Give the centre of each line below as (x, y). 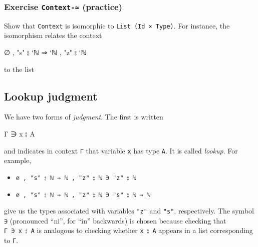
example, (18, 160)
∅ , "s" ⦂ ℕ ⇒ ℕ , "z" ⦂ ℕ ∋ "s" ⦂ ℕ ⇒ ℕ (83, 195)
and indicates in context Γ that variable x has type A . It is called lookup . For (121, 150)
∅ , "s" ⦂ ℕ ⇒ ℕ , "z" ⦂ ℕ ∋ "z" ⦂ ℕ (76, 178)
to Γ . (11, 240)
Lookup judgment (51, 96)
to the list (19, 69)
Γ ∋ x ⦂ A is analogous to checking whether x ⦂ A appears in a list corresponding (128, 230)
